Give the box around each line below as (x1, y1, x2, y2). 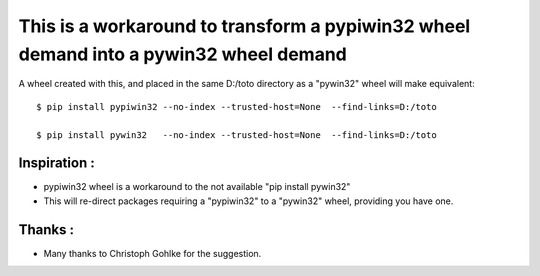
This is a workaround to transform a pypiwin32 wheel (18, 15, 471, 37)
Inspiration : (18, 155, 95, 172)
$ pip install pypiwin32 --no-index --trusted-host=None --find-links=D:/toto (36, 101, 437, 112)
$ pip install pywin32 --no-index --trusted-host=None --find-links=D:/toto (36, 129, 437, 140)
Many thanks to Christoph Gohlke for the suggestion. (43, 247, 262, 259)
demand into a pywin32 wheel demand (18, 43, 347, 65)
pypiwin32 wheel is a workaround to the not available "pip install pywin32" (43, 181, 351, 193)
